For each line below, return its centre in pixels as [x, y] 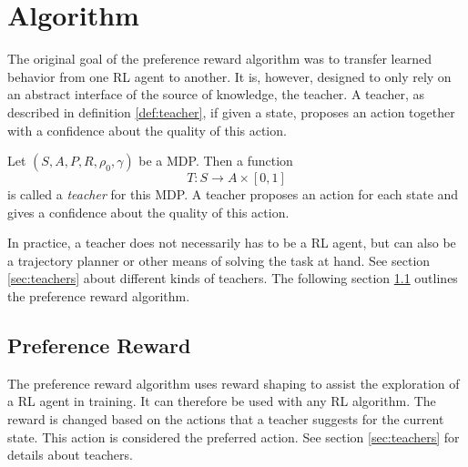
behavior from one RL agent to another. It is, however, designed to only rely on [229, 76]
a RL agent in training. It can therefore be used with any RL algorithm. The [222, 401]
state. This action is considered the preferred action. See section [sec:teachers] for [234, 437]
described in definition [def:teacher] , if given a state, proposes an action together [231, 112]
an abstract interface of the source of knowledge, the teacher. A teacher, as [216, 94]
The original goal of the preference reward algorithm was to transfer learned [220, 59]
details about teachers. [70, 455]
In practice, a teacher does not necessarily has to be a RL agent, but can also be [232, 243]
